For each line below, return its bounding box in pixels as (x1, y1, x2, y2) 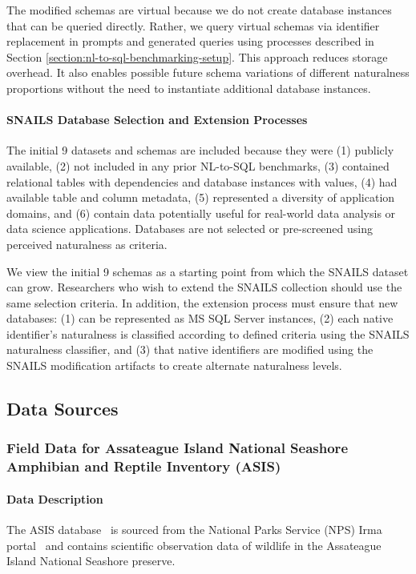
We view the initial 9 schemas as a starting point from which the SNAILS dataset (6, 263, 409, 279)
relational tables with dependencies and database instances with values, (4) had (6, 173, 398, 190)
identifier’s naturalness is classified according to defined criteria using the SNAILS (6, 325, 410, 342)
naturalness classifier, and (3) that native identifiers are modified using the (6, 341, 374, 358)
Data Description (6, 490, 103, 507)
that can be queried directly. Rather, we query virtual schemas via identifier (6, 17, 380, 34)
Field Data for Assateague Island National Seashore (6, 438, 348, 458)
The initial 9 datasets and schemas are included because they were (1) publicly (6, 142, 394, 159)
